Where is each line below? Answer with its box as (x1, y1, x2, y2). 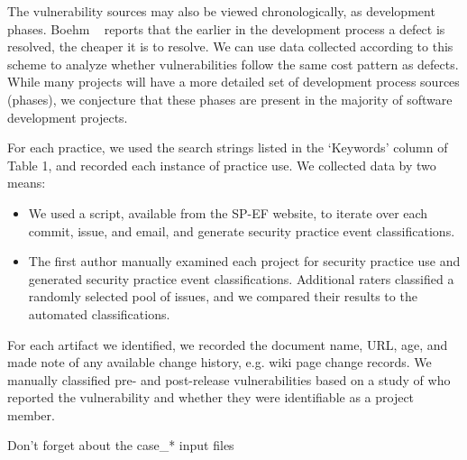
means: (7, 173, 46, 192)
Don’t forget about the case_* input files (7, 436, 234, 455)
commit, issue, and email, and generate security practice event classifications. (28, 221, 455, 240)
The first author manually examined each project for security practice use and (28, 252, 461, 271)
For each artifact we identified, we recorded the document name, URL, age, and (7, 335, 448, 354)
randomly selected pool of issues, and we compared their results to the (28, 287, 417, 306)
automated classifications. (28, 304, 170, 323)
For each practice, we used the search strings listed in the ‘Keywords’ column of (7, 138, 448, 157)
